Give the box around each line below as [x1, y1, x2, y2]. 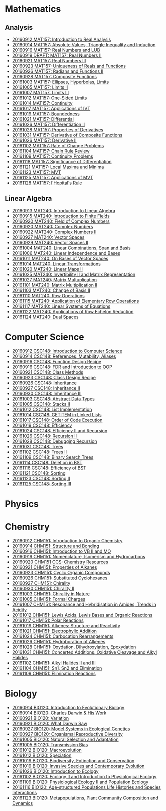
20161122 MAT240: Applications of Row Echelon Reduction [12, 308, 134, 314]
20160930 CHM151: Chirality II [12, 585, 75, 591]
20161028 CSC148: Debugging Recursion [12, 438, 97, 444]
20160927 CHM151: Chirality [12, 580, 71, 586]
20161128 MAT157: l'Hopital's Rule [12, 180, 82, 186]
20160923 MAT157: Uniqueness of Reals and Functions [12, 63, 126, 69]
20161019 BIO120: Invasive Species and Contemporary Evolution [12, 763, 145, 769]
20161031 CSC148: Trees [12, 443, 64, 449]
